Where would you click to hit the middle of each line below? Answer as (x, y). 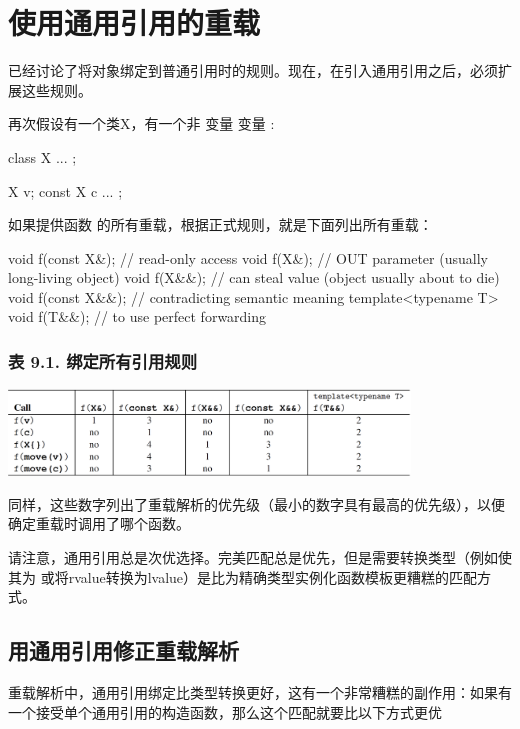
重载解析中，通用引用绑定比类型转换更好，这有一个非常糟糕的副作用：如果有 (260, 692)
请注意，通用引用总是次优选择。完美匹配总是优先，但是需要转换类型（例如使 (260, 557)
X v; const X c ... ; (65, 190)
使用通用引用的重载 (134, 22)
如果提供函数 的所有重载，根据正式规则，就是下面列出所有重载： (220, 224)
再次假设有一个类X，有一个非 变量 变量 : (141, 123)
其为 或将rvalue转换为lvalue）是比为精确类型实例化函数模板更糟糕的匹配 (243, 576)
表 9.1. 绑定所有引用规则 (103, 360)
